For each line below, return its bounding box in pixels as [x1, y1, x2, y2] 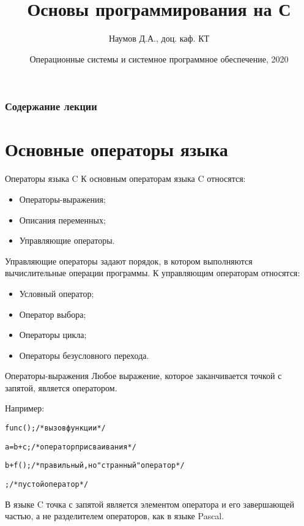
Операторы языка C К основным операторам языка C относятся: [5, 172, 246, 185]
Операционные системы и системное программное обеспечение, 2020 [29, 52, 289, 65]
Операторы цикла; [19, 328, 87, 341]
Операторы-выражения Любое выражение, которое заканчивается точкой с [5, 369, 282, 382]
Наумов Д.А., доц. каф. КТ [108, 32, 210, 45]
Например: [5, 402, 45, 415]
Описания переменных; [19, 213, 106, 226]
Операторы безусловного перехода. [19, 348, 149, 361]
